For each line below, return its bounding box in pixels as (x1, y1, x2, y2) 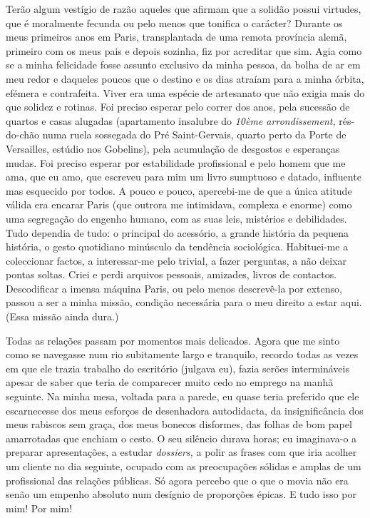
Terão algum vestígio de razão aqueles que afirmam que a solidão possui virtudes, (6, 1, 361, 16)
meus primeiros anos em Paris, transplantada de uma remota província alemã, (6, 29, 347, 44)
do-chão (6, 127, 40, 142)
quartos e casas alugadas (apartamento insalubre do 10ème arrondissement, (6, 113, 336, 128)
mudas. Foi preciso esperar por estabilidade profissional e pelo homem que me (6, 155, 346, 170)
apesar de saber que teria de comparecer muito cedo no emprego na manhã (6, 375, 334, 390)
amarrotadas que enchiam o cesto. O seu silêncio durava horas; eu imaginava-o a (6, 430, 357, 445)
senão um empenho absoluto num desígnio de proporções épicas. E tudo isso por (6, 487, 357, 502)
